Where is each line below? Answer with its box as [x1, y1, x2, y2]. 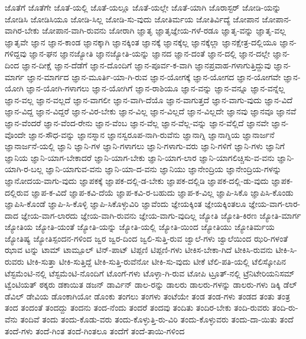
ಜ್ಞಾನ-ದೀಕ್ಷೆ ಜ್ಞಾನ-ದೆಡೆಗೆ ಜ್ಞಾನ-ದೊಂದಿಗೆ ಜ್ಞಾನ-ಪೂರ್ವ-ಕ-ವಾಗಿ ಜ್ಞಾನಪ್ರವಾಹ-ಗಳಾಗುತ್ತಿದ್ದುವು [21, 58, 271, 71]
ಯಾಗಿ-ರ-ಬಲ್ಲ [5, 163, 43, 175]
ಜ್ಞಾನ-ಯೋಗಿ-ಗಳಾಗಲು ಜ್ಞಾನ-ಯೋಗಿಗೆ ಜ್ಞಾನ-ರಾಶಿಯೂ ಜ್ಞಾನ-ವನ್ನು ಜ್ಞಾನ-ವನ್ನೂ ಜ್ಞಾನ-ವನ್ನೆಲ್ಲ [26, 82, 285, 94]
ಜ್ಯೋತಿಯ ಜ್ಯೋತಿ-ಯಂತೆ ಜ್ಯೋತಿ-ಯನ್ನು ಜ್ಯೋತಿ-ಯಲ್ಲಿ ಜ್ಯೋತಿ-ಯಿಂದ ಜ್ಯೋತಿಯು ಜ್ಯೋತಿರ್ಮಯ [5, 220, 275, 233]
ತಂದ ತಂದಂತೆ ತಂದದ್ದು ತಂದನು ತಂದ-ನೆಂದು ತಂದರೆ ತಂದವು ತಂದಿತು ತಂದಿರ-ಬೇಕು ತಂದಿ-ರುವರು [5, 301, 270, 314]
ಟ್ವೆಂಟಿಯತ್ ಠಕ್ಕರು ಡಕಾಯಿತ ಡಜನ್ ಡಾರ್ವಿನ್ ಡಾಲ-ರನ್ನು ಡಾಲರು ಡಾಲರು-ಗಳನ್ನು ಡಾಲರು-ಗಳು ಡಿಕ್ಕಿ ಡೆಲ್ [5, 278, 297, 291]
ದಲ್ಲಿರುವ [5, 186, 29, 198]
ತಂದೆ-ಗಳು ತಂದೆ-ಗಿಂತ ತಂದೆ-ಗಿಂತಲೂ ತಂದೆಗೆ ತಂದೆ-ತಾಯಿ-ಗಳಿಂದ [5, 324, 185, 337]
